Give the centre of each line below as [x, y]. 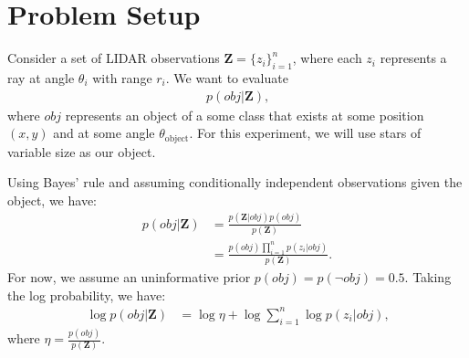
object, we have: [52, 200]
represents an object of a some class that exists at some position [245, 115]
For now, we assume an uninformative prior [129, 277]
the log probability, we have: [87, 295]
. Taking [428, 277]
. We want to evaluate [227, 77]
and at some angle [104, 133]
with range [122, 77]
